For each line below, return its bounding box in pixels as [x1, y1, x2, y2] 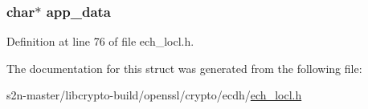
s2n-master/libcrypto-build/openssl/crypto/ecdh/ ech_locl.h [6, 87, 302, 103]
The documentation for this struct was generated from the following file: [6, 59, 362, 76]
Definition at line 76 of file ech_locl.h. [6, 33, 194, 50]
